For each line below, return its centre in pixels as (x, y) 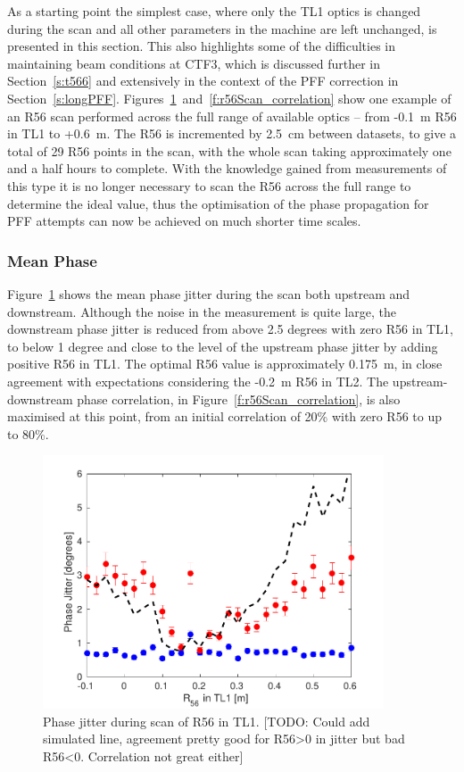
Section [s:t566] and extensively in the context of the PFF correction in (203, 81)
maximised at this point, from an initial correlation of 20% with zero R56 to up (225, 416)
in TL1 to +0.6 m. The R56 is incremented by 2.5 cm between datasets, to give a (232, 133)
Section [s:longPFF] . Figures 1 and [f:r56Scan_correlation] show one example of (229, 98)
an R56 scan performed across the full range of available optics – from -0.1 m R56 (232, 116)
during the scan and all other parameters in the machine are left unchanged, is (222, 28)
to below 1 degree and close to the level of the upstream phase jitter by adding (223, 346)
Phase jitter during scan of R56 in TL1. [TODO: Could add (207, 721)
